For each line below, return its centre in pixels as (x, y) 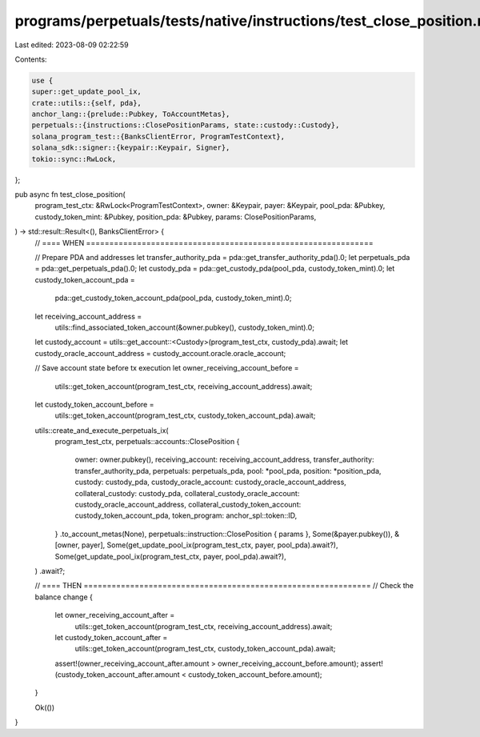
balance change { (64, 597)
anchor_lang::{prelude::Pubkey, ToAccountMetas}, (131, 114)
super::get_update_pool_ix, (86, 92)
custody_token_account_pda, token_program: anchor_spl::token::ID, (186, 515)
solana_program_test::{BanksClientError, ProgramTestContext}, (158, 136)
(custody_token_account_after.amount (117, 675)
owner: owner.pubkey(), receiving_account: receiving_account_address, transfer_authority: (224, 459)
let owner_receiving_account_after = (115, 615)
